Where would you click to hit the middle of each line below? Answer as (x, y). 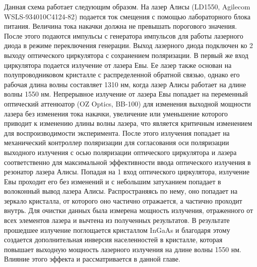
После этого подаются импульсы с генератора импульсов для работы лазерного (124, 35)
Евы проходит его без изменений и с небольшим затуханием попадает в (113, 181)
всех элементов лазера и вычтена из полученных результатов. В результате (117, 220)
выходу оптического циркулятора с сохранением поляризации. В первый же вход (126, 55)
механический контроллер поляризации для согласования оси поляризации (117, 142)
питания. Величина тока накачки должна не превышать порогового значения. (121, 26)
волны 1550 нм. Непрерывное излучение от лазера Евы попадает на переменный (126, 94)
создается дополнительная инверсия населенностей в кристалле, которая (113, 240)
